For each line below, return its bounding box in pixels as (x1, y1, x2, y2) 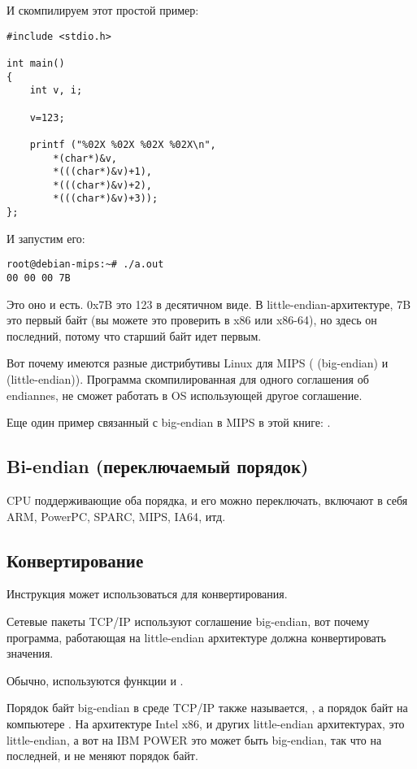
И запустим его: (7, 229, 85, 246)
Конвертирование (7, 547, 144, 572)
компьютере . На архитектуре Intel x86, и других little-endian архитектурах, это (7, 715, 405, 732)
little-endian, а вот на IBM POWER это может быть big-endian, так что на (7, 731, 382, 748)
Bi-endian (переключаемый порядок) (7, 454, 309, 479)
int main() (7, 57, 65, 69)
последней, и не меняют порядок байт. (7, 747, 198, 764)
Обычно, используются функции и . (7, 671, 184, 689)
